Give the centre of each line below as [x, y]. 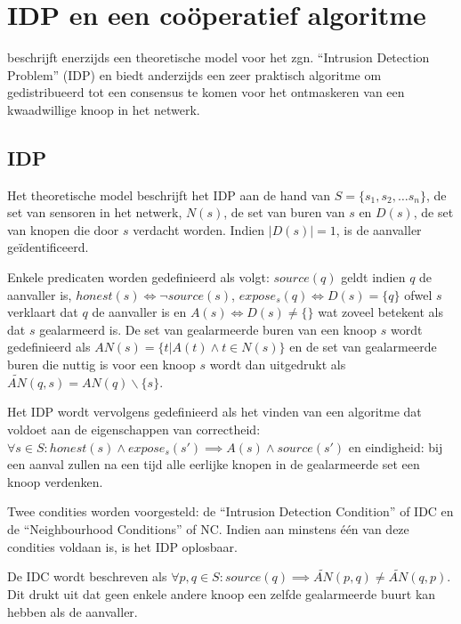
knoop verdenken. [55, 481]
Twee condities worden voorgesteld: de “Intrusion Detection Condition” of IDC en [230, 511]
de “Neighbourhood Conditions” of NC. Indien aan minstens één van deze [208, 529]
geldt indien [373, 277]
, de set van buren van [284, 212]
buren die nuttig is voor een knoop [101, 365]
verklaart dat [43, 312]
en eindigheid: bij [396, 446]
